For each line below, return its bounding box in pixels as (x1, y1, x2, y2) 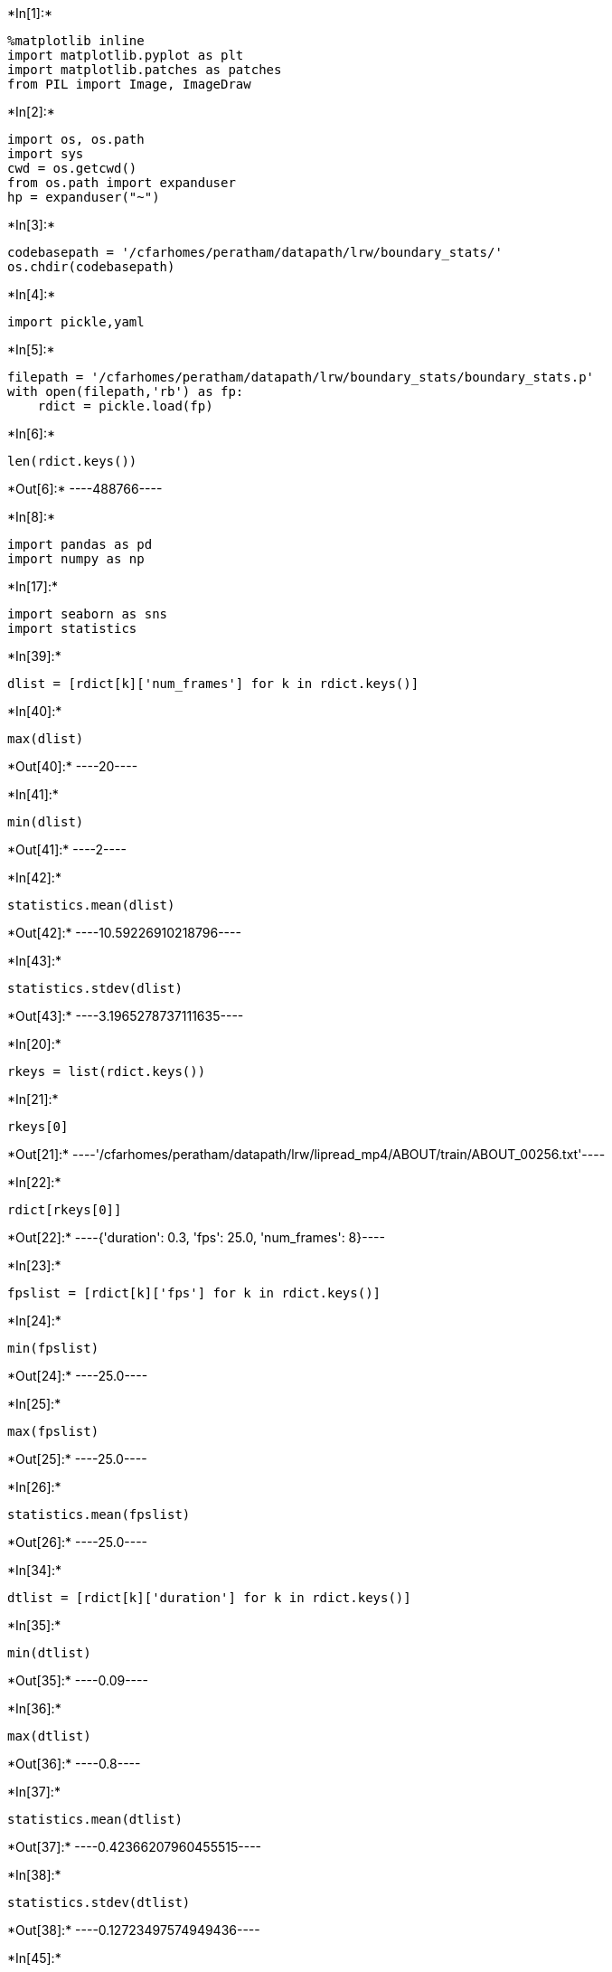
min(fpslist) (7, 1341, 99, 1355)
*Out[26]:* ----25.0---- (7, 1534, 148, 1550)
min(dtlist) (7, 1646, 91, 1660)
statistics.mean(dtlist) (7, 1812, 183, 1826)
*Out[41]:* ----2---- (7, 842, 127, 857)
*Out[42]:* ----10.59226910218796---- (7, 925, 241, 940)
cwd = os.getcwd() (7, 161, 137, 175)
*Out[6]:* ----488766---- (7, 481, 163, 496)
